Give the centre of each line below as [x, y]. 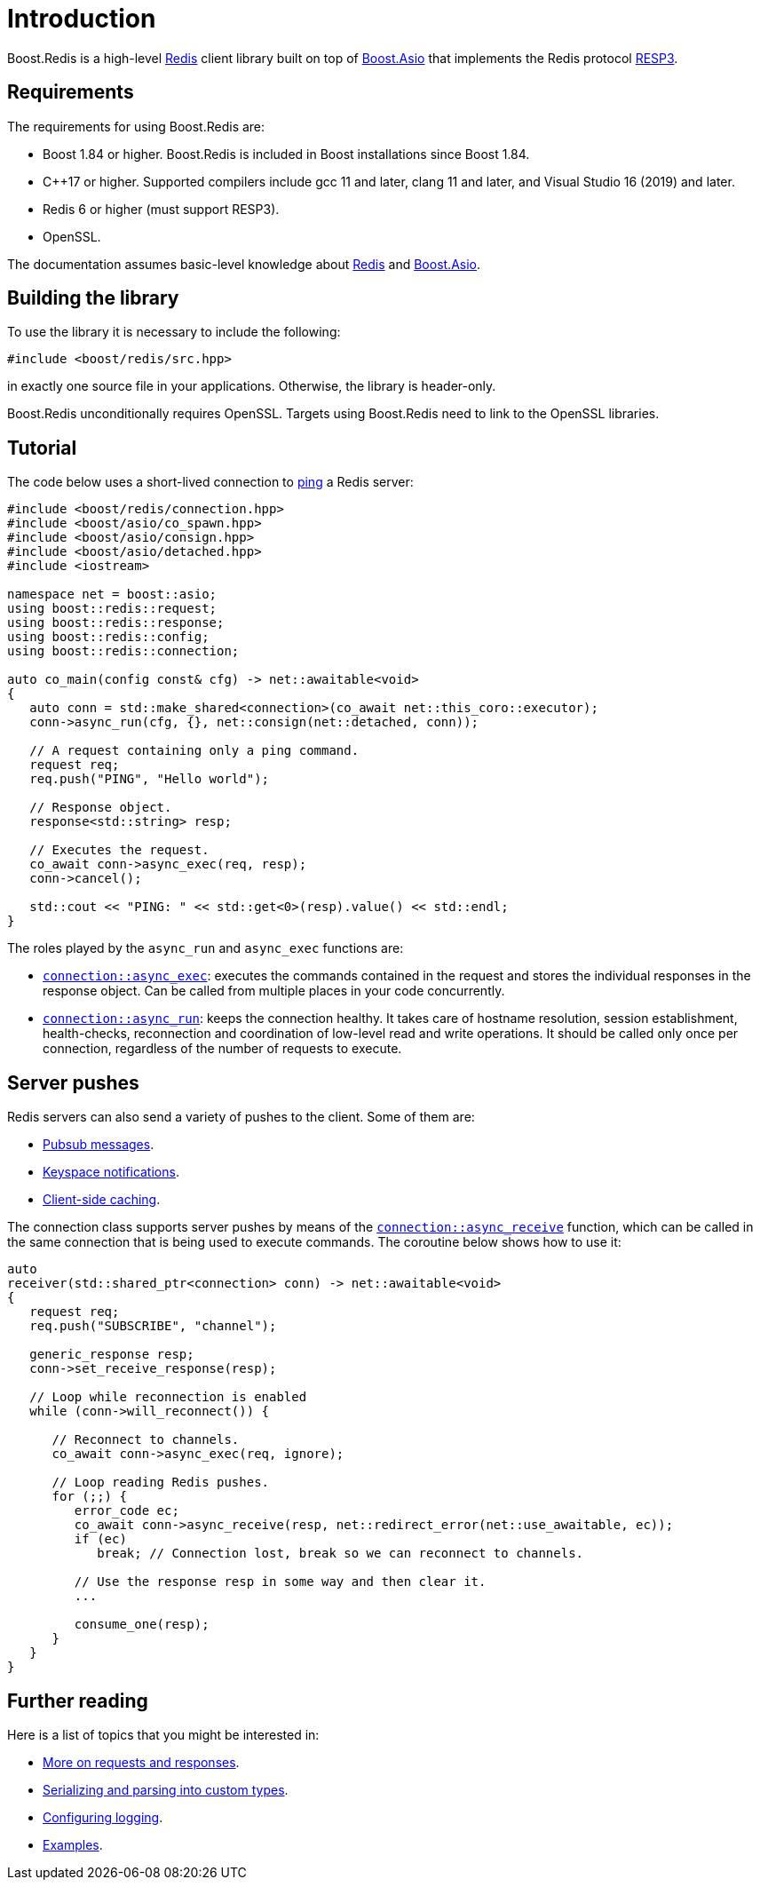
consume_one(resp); [142, 1625]
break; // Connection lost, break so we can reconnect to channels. [340, 1554]
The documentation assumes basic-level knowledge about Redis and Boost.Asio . [244, 264]
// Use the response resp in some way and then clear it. [280, 1582]
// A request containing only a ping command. [194, 751]
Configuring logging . [103, 1817]
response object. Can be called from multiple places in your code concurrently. [274, 991]
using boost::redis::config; [108, 637]
